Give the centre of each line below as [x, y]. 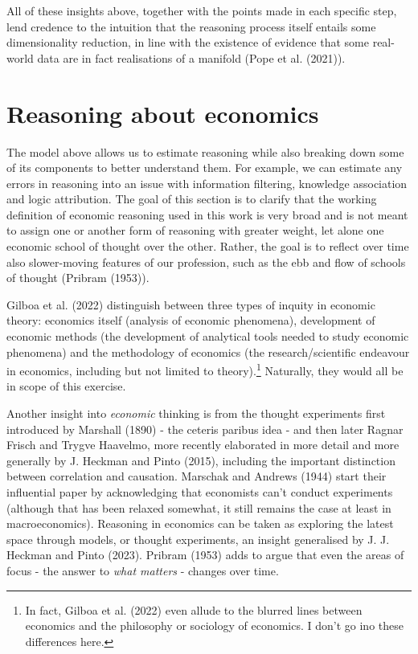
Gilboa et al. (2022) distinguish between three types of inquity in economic [191, 304]
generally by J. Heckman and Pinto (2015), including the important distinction [201, 460]
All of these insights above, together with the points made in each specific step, [202, 10]
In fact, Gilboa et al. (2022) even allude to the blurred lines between [194, 609]
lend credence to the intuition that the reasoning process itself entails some [191, 26]
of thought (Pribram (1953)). [78, 278]
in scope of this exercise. [66, 386]
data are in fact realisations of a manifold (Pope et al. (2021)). [191, 57]
